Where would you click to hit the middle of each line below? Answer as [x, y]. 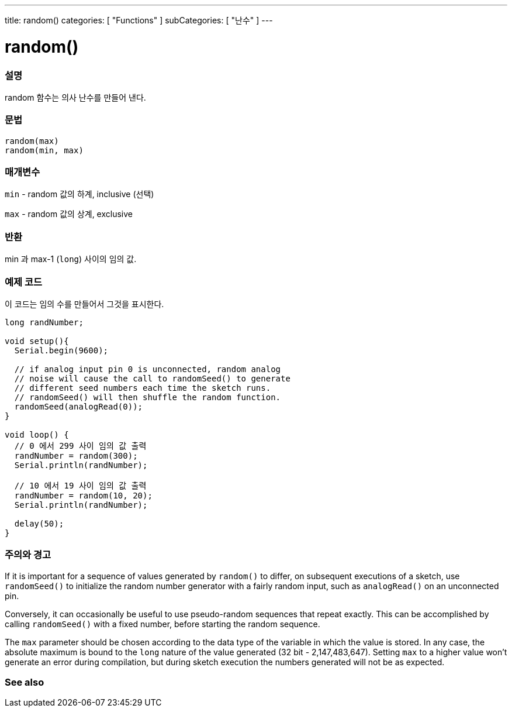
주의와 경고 [28, 555]
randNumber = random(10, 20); [83, 495]
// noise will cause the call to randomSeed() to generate [152, 378]
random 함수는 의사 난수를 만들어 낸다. [75, 97]
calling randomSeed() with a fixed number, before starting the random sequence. [162, 624]
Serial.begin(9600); [61, 350]
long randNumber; [44, 322]
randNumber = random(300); [76, 455]
